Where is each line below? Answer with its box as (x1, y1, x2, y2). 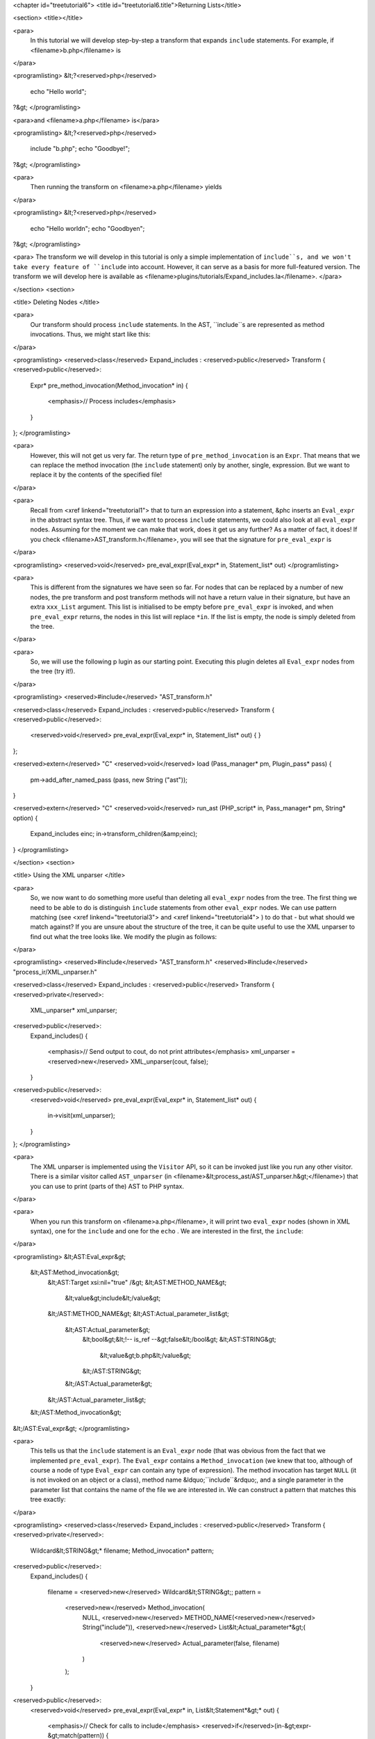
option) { (12, 814, 38, 822)
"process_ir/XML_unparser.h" (12, 968, 97, 976)
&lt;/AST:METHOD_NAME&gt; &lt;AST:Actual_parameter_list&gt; (47, 1310, 229, 1318)
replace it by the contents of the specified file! (30, 470, 162, 479)
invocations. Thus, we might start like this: (30, 330, 151, 339)
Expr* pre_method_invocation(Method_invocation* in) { (30, 381, 188, 390)
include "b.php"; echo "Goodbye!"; (30, 145, 130, 153)
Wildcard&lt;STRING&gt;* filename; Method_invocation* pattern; (30, 1546, 215, 1555)
